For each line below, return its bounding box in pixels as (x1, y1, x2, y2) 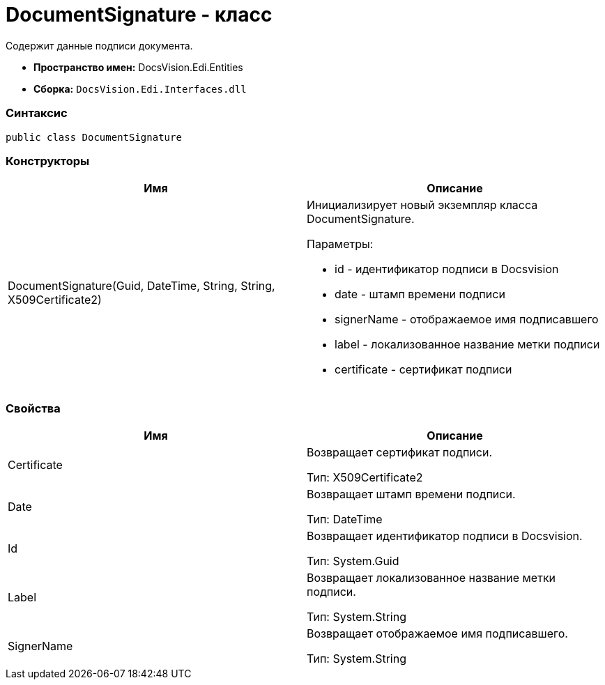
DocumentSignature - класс (6, 3, 273, 26)
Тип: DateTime (307, 512, 383, 526)
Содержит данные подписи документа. (6, 39, 193, 52)
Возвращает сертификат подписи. (307, 445, 492, 459)
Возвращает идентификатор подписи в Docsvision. (307, 529, 583, 543)
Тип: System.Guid (307, 554, 399, 568)
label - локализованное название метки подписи (335, 337, 600, 352)
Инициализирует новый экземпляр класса (307, 198, 538, 213)
